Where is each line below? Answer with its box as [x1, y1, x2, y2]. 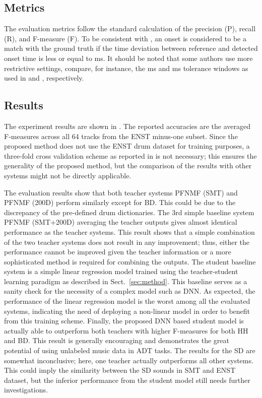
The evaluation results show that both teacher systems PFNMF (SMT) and [4, 187, 238, 197]
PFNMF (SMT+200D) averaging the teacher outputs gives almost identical [4, 217, 237, 227]
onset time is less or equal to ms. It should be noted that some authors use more [4, 52, 253, 63]
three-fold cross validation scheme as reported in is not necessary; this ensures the [4, 150, 257, 161]
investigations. [4, 384, 48, 395]
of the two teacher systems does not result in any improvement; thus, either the [4, 236, 250, 247]
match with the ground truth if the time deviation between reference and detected [4, 43, 258, 53]
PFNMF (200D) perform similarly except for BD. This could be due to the [4, 197, 236, 208]
